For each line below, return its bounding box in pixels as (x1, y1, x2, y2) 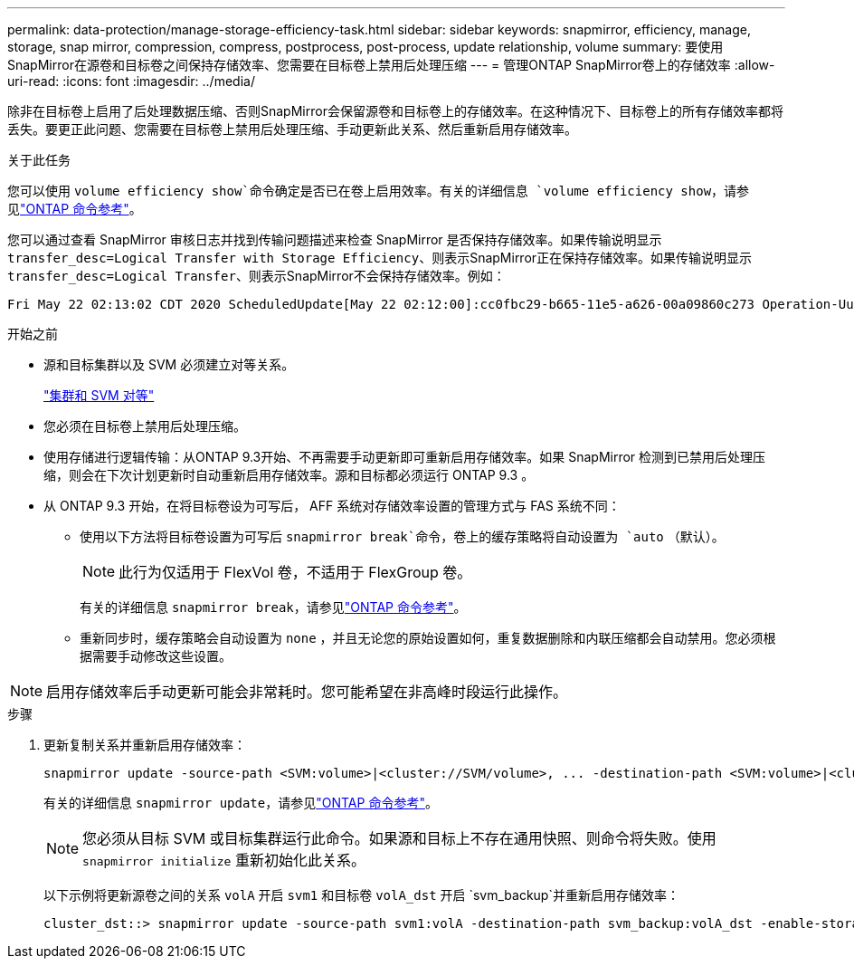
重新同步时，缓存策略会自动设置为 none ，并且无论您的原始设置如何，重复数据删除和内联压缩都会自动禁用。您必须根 (80, 630, 776, 646)
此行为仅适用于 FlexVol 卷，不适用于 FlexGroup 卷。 (119, 563, 472, 581)
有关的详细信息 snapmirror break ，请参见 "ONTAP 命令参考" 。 (80, 599, 467, 615)
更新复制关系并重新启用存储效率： (43, 737, 246, 752)
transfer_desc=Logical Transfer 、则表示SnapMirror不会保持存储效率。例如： (7, 268, 506, 283)
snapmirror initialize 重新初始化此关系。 (82, 851, 365, 869)
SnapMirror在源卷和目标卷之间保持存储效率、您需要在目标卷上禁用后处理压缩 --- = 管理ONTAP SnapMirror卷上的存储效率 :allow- (7, 57, 775, 72)
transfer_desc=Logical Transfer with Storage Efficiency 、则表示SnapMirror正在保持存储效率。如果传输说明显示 (7, 250, 753, 265)
